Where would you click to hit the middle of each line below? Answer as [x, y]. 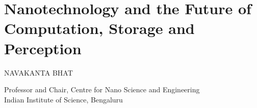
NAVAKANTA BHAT [38, 72]
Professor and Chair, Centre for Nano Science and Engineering [102, 89]
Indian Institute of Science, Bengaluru [63, 99]
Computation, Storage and [99, 28]
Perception [43, 48]
